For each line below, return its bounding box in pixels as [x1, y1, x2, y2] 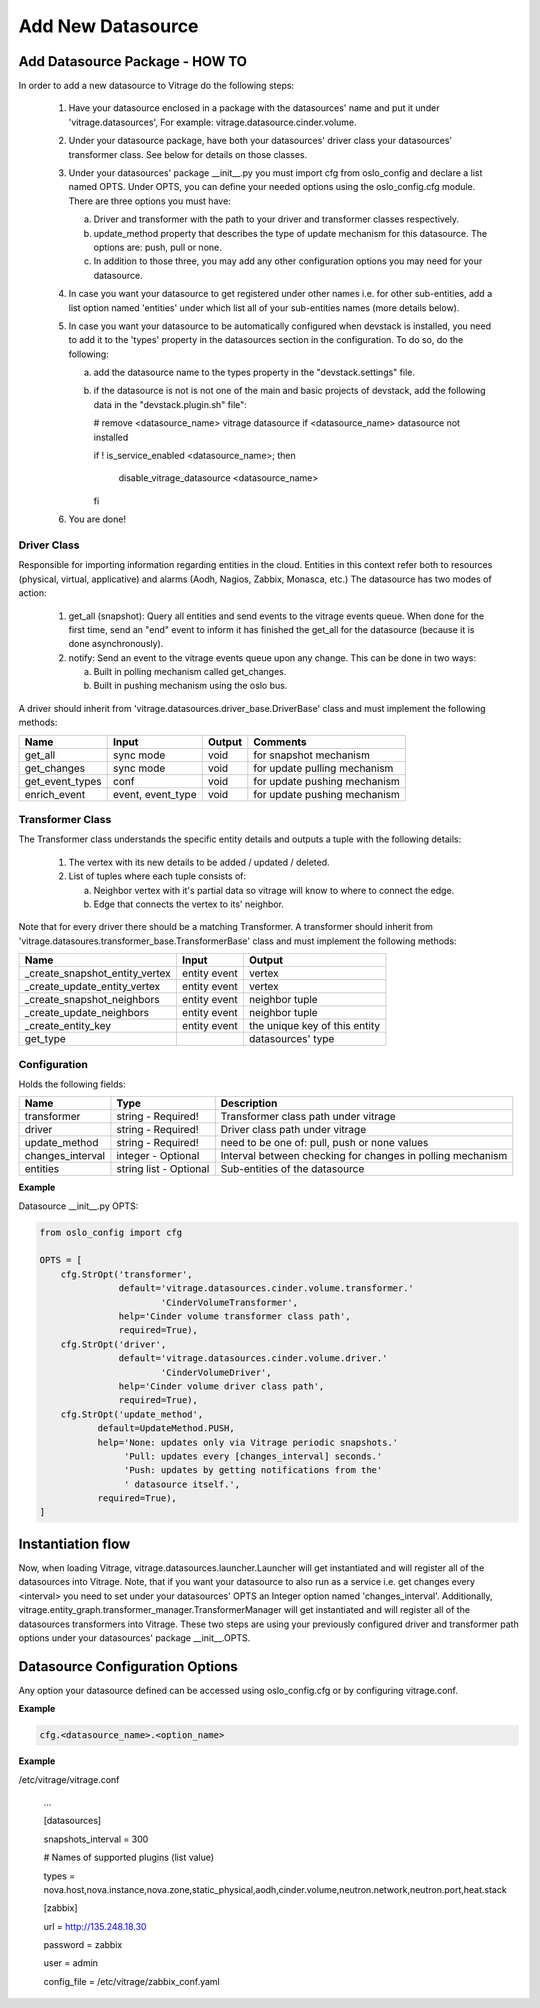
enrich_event [24, 787, 86, 801]
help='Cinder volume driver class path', [118, 1380, 325, 1392]
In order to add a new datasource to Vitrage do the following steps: [18, 80, 295, 92]
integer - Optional [116, 1149, 200, 1163]
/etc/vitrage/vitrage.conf [18, 1773, 120, 1785]
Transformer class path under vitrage [220, 1110, 397, 1124]
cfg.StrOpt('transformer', [60, 1268, 194, 1280]
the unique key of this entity [248, 1019, 380, 1033]
